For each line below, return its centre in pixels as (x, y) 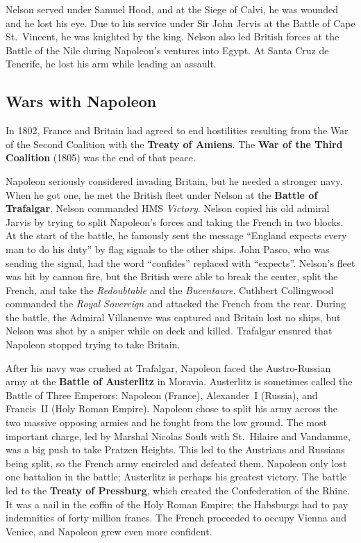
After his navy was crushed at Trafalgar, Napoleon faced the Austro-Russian (168, 367)
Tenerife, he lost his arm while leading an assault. (111, 64)
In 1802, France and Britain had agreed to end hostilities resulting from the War (177, 130)
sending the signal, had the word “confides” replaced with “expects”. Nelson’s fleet (180, 262)
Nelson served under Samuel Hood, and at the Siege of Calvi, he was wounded (172, 9)
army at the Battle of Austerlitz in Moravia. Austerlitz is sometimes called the (179, 381)
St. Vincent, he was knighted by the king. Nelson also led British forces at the (173, 37)
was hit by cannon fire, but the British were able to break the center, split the (172, 276)
